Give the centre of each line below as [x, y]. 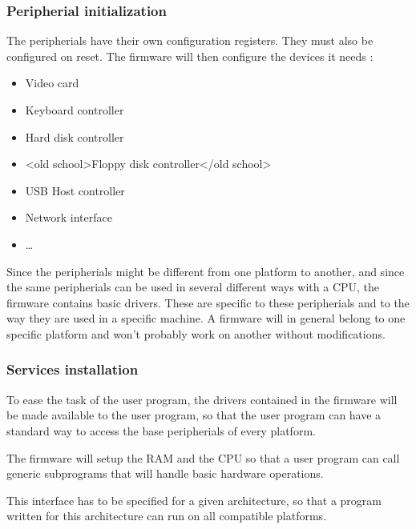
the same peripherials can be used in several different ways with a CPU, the [193, 287]
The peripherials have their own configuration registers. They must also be [190, 40]
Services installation [73, 369]
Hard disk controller [75, 136]
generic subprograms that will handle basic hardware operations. [165, 473]
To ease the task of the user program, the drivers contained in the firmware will [202, 399]
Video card [52, 83]
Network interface [69, 217]
